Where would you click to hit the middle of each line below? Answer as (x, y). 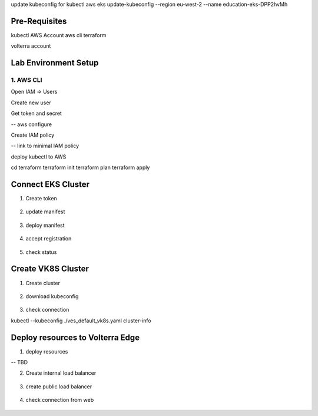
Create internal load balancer (61, 373)
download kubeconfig (52, 296)
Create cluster (43, 283)
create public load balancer (59, 387)
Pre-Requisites (39, 21)
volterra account (31, 46)
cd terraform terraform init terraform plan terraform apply (80, 167)
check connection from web (60, 400)
